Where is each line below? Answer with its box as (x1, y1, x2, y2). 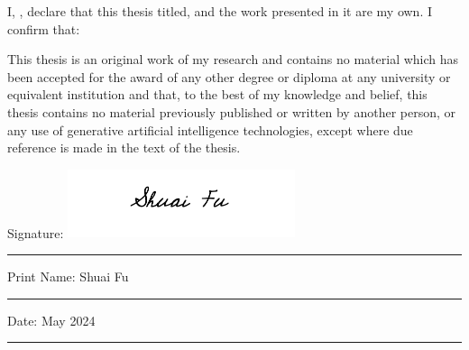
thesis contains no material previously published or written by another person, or (7, 102, 455, 121)
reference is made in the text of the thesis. (7, 138, 241, 157)
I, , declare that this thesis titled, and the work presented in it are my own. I (7, 2, 432, 20)
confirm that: (7, 19, 80, 38)
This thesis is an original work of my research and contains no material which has (7, 50, 459, 69)
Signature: (7, 223, 64, 242)
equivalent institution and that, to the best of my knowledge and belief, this (7, 85, 428, 104)
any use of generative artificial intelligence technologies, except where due (7, 120, 413, 139)
